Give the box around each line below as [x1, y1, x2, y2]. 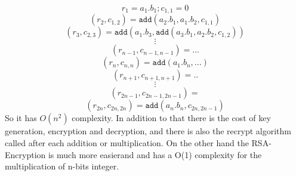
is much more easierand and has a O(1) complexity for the [48, 148, 262, 160]
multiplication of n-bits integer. [5, 160, 119, 172]
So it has [5, 112, 37, 124]
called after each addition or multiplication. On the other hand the [5, 137, 249, 149]
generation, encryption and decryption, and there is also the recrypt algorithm [5, 125, 291, 137]
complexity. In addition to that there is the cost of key [72, 112, 271, 124]
